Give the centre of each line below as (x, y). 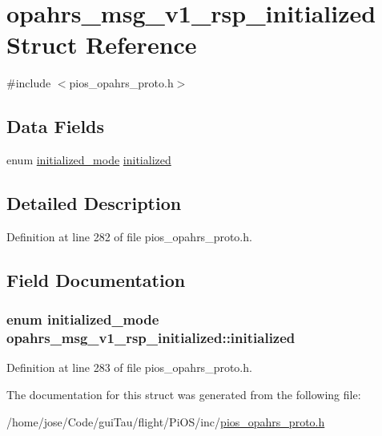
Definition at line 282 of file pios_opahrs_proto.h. (129, 236)
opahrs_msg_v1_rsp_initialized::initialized (151, 338)
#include (29, 83)
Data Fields (56, 126)
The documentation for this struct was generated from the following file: (184, 395)
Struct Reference (102, 44)
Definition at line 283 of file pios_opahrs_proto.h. (129, 367)
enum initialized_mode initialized (89, 160)
